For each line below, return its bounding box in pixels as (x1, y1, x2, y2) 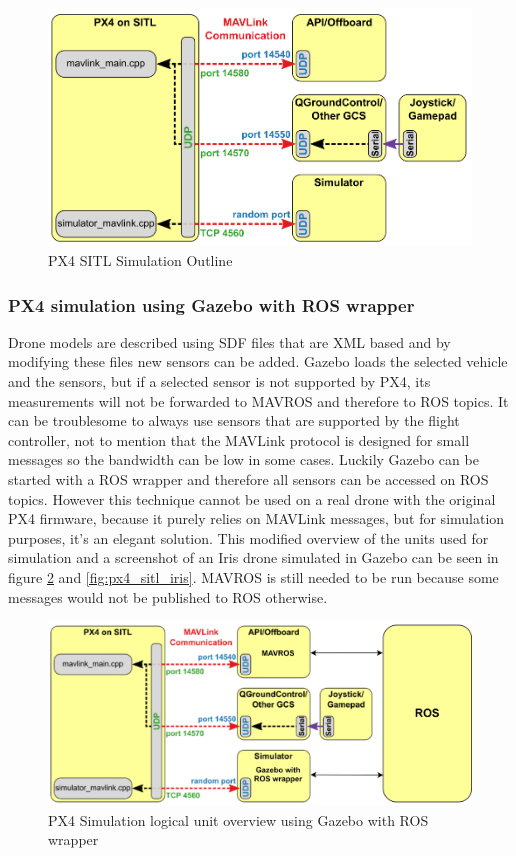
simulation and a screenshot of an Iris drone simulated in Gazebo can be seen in (8, 547, 499, 568)
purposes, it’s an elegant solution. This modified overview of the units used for (8, 527, 489, 548)
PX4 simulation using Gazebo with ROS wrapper (8, 292, 415, 317)
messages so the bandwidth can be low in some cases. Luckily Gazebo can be (8, 449, 479, 470)
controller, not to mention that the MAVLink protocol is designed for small (8, 429, 470, 450)
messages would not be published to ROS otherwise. (8, 586, 328, 607)
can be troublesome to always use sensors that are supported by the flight (8, 410, 460, 431)
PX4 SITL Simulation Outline (48, 250, 233, 271)
